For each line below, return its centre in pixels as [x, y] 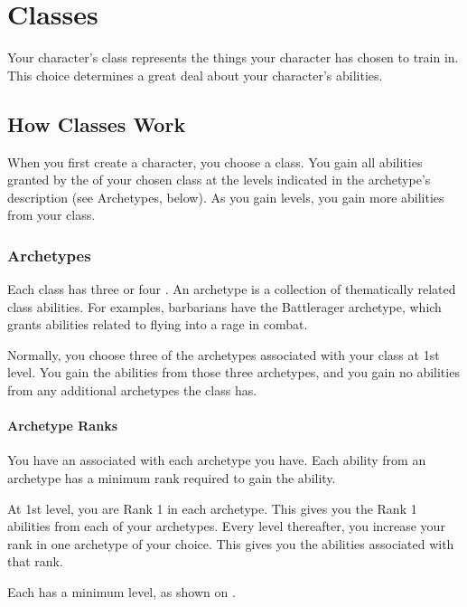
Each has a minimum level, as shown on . [121, 592]
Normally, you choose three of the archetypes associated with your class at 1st [224, 354]
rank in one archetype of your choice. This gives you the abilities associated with [231, 543]
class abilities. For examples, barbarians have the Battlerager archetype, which [224, 306]
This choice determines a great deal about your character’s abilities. [195, 75]
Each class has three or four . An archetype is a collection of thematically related [232, 289]
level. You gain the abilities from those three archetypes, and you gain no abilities [233, 372]
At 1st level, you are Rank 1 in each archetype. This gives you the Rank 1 [212, 508]
